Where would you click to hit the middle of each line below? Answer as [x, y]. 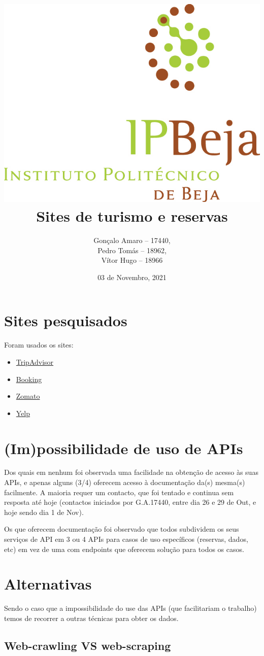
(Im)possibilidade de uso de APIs [124, 448]
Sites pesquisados [66, 320]
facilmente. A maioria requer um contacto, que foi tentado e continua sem [119, 492]
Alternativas [48, 584]
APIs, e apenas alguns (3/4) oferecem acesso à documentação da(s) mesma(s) [125, 482]
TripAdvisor [35, 361]
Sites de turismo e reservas [132, 216]
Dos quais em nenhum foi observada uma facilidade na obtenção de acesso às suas [131, 472]
